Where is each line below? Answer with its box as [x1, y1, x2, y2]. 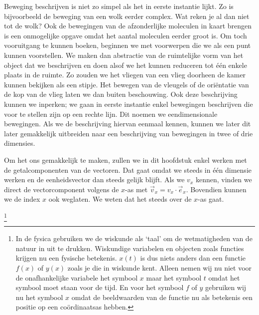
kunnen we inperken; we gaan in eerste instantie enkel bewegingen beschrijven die [4, 98, 253, 109]
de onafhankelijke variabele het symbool [15, 272, 138, 283]
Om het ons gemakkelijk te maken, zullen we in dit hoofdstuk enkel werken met [4, 154, 247, 165]
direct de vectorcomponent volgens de [4, 184, 119, 194]
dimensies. [4, 138, 35, 148]
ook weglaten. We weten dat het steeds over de [48, 194, 192, 204]
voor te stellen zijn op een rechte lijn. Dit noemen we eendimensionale [4, 108, 218, 119]
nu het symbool [15, 292, 63, 302]
